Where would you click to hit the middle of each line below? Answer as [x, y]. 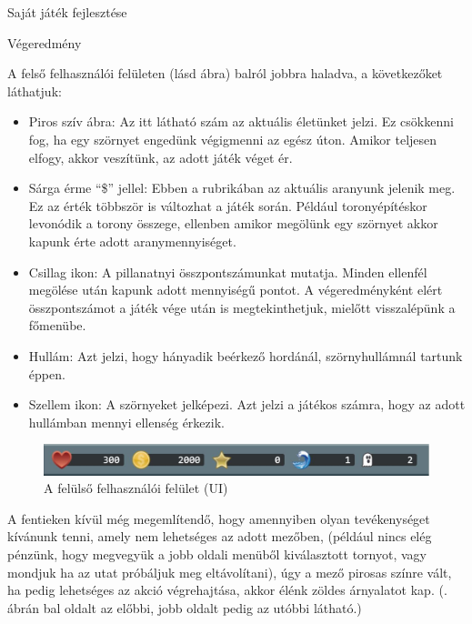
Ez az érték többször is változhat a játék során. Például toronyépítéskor [228, 205]
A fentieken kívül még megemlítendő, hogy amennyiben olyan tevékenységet [219, 518]
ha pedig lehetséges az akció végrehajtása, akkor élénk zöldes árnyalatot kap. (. [227, 590]
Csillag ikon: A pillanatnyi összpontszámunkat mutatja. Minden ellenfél [228, 272]
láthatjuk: [35, 91]
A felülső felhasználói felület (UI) [136, 488]
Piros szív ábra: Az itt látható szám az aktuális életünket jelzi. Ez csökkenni [241, 121]
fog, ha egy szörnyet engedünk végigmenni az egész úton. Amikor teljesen [233, 139]
